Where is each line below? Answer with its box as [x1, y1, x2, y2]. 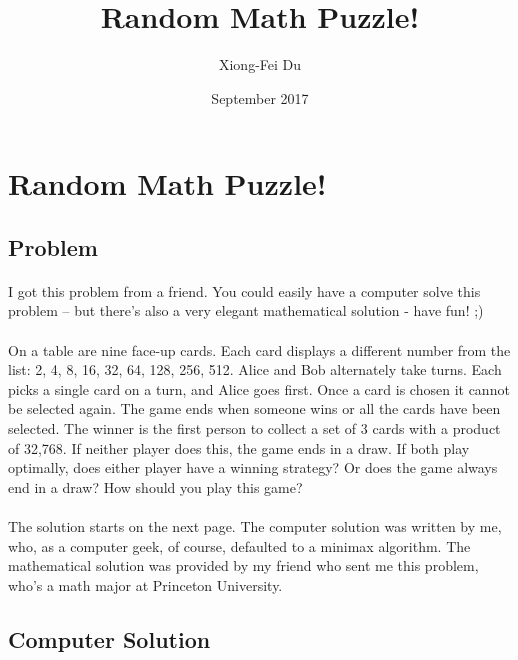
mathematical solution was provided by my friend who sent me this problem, [8, 555, 479, 576]
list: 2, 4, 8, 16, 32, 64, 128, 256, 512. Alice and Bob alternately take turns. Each [8, 359, 502, 380]
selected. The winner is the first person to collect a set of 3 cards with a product [8, 418, 501, 439]
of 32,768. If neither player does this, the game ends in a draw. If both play [8, 437, 470, 458]
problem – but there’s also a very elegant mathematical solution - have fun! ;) [8, 300, 484, 321]
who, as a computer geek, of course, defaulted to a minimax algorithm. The [8, 535, 471, 556]
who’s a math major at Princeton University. [8, 574, 283, 595]
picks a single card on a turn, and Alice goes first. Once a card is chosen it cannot [8, 378, 510, 399]
